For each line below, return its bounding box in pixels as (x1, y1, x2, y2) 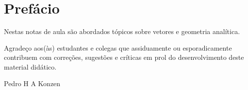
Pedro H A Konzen (4, 78, 61, 88)
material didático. (4, 61, 57, 72)
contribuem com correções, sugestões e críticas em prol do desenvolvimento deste (4, 52, 244, 62)
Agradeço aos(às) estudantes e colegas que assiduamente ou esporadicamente (4, 42, 232, 53)
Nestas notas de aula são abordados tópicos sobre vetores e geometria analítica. (4, 26, 240, 36)
